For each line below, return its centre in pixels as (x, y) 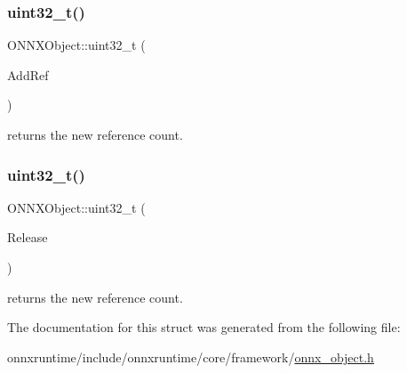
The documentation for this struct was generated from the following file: (204, 327)
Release (28, 237)
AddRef (28, 74)
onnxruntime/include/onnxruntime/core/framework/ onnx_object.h (191, 357)
